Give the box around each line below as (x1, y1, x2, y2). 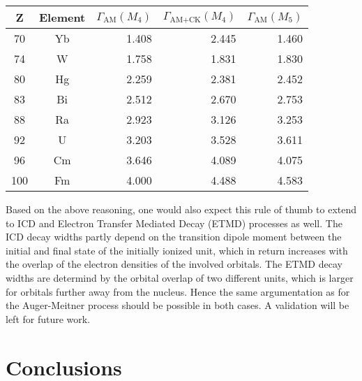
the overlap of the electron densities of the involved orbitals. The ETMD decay (6, 257, 342, 271)
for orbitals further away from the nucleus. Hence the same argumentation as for (6, 284, 350, 299)
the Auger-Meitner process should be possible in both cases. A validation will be (6, 298, 349, 312)
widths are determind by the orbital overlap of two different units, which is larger (6, 270, 354, 285)
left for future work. (6, 311, 91, 326)
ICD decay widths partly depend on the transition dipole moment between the (6, 229, 342, 244)
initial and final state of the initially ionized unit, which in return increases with (6, 243, 348, 257)
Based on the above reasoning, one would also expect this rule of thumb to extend (6, 202, 357, 216)
